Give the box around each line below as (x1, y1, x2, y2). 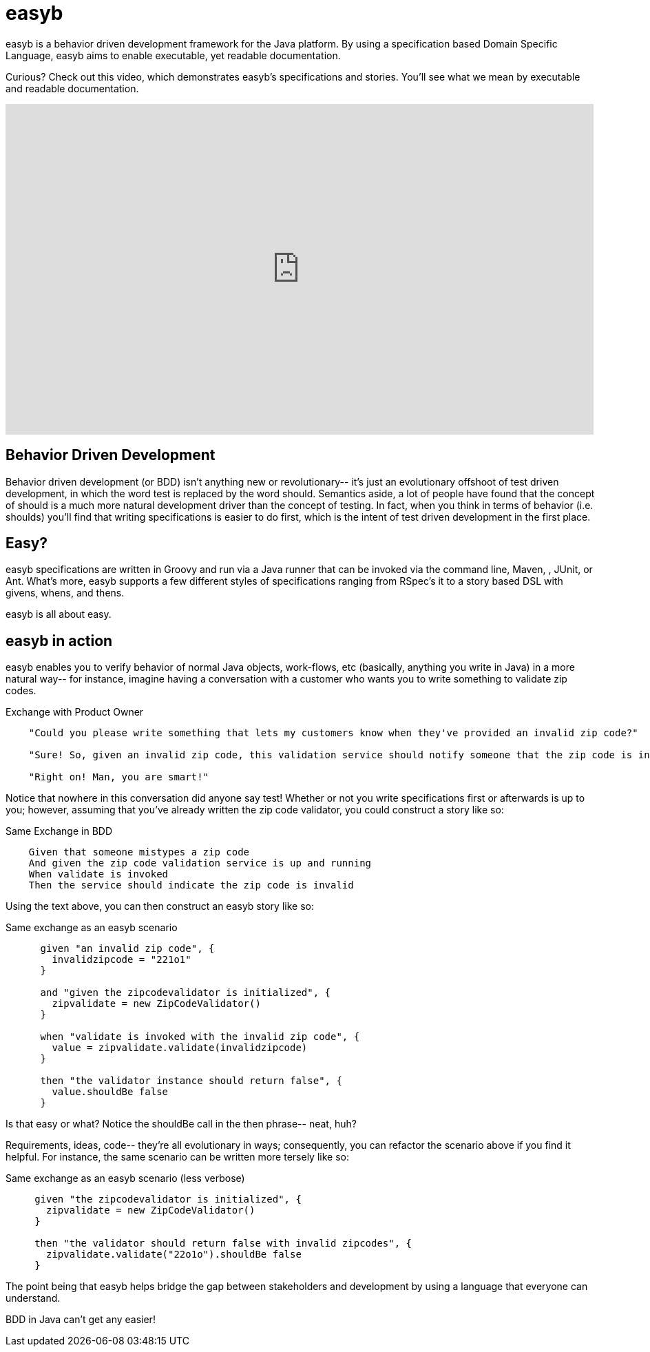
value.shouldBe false (52, 1086, 169, 1098)
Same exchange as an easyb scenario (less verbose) (6, 1172, 245, 1185)
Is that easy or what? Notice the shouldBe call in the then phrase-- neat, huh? (6, 1118, 357, 1130)
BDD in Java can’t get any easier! (6, 1313, 156, 1326)
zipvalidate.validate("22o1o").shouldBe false (46, 1249, 302, 1260)
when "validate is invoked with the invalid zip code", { (40, 1031, 360, 1043)
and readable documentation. (6, 82, 139, 94)
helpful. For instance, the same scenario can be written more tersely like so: (6, 1151, 349, 1163)
